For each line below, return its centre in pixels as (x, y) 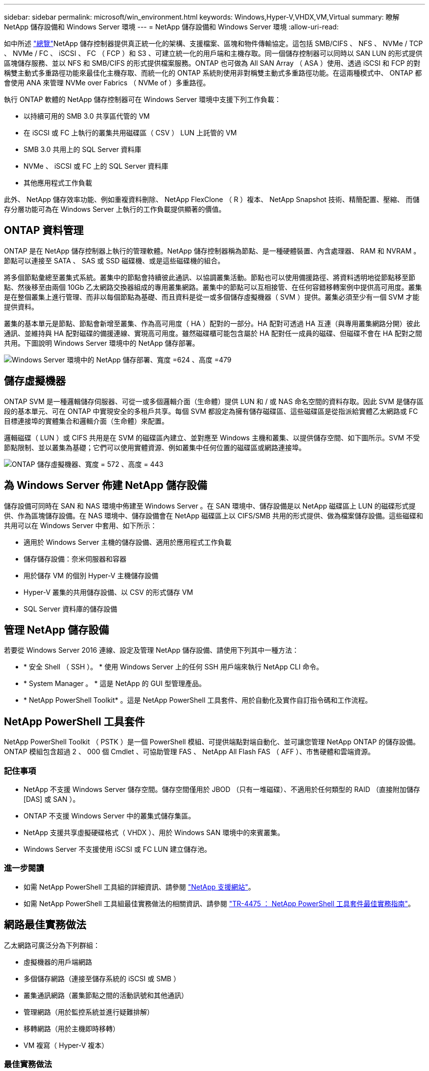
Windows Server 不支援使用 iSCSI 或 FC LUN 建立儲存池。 (117, 849)
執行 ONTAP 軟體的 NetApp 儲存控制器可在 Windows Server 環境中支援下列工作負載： (143, 99)
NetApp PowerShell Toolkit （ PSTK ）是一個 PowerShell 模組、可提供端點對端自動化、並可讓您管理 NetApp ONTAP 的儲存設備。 (212, 742)
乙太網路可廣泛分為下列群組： (52, 945)
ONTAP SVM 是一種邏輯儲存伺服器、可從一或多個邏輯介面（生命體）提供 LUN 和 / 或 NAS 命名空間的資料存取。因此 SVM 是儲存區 (214, 401)
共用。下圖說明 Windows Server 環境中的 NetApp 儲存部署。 (102, 343)
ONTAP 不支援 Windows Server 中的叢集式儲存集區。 (109, 816)
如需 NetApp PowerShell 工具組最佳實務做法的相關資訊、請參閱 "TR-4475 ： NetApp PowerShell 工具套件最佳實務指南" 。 (219, 903)
